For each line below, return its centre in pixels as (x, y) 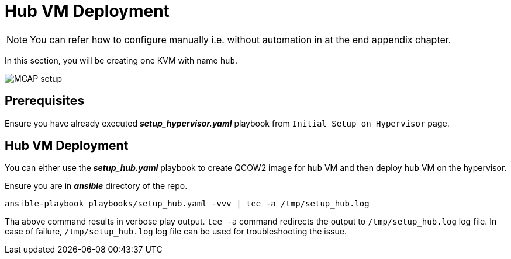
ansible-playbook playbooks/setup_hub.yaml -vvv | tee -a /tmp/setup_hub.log (187, 204)
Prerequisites (44, 101)
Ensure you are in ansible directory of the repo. (96, 186)
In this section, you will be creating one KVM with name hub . (121, 60)
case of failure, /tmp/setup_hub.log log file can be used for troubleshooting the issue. (176, 232)
